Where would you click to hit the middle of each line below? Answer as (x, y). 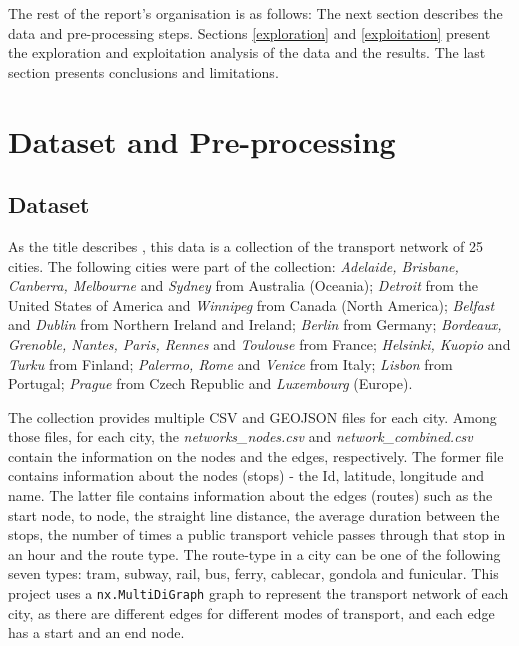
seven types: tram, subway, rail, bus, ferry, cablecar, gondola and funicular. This (253, 573)
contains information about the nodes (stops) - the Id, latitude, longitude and (246, 475)
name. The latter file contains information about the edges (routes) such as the (250, 495)
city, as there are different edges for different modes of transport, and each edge (251, 612)
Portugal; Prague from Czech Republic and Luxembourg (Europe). (210, 383)
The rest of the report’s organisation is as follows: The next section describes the (255, 13)
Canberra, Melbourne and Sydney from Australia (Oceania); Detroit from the (243, 285)
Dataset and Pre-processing (202, 140)
